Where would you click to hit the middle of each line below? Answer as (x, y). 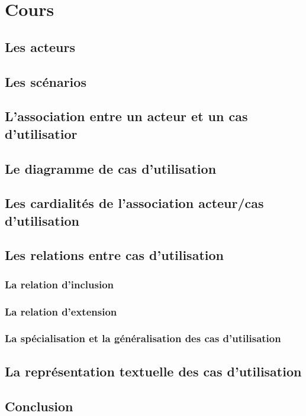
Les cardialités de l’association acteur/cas (134, 203)
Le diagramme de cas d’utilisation (111, 168)
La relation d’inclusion (59, 284)
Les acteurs (40, 46)
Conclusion (39, 406)
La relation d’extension (61, 311)
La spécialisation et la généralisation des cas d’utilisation (143, 338)
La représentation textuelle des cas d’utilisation (153, 371)
